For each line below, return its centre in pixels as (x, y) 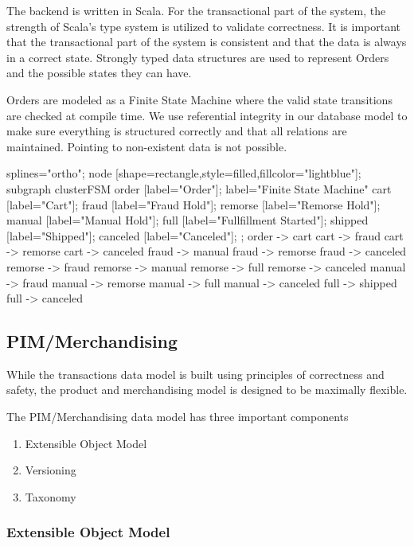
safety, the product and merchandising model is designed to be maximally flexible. (207, 390)
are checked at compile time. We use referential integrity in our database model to (207, 115)
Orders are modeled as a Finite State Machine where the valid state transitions (199, 99)
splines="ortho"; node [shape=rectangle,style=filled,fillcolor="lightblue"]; (184, 173)
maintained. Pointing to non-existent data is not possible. (147, 146)
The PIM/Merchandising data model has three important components (178, 417)
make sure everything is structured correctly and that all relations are (177, 131)
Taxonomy (51, 496)
